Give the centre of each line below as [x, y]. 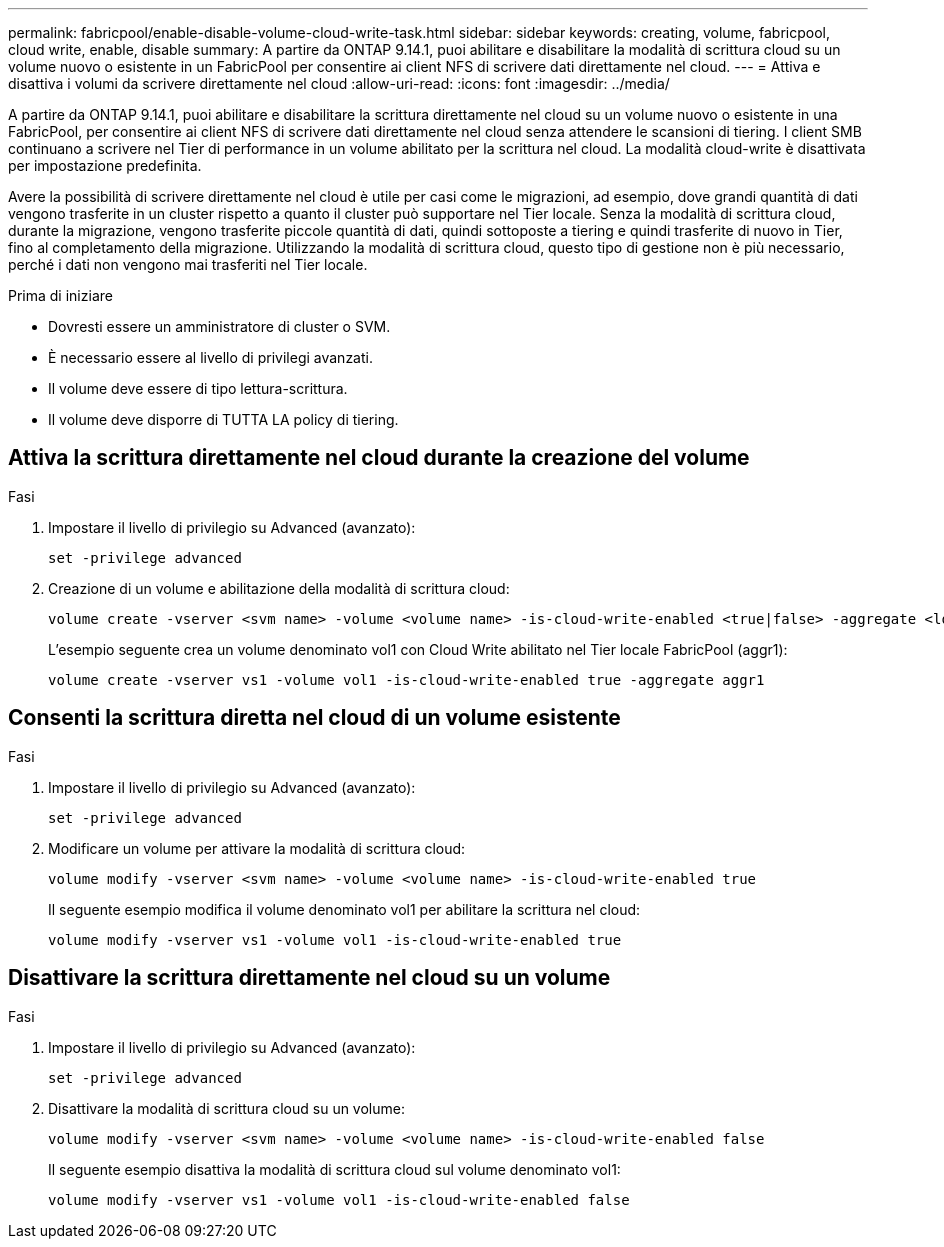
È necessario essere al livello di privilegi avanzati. [210, 357]
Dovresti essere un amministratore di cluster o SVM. [219, 326]
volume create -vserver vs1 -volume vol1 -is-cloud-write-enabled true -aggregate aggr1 [406, 679]
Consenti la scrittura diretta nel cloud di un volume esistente [314, 718]
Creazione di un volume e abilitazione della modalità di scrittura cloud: [279, 588]
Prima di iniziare [60, 295]
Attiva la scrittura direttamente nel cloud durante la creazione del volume [379, 458]
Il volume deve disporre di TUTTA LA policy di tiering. [223, 419]
